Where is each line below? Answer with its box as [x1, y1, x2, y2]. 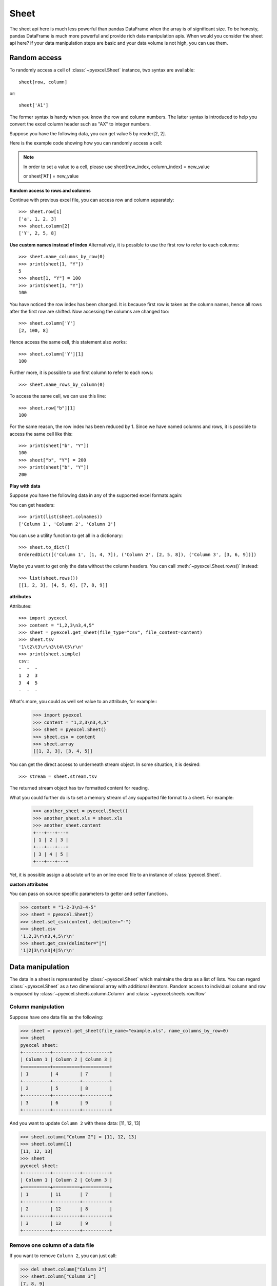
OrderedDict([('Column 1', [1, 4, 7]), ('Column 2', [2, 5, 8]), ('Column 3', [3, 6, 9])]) [18, 551, 256, 558]
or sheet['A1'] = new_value [23, 173, 79, 180]
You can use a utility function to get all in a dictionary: [9, 532, 123, 539]
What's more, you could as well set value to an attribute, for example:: [9, 699, 157, 705]
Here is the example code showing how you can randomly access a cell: [9, 139, 163, 146]
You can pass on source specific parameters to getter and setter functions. [9, 890, 168, 897]
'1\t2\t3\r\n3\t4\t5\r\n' [18, 644, 84, 650]
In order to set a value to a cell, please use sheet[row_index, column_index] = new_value [23, 164, 210, 170]
